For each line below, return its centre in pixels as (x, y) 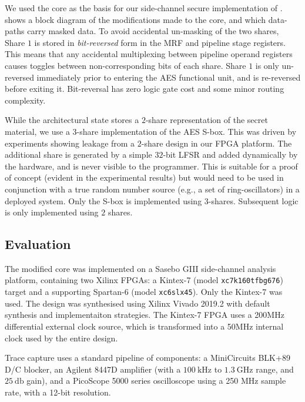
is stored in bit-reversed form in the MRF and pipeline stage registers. (160, 42)
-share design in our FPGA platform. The (217, 143)
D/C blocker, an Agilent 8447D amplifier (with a (93, 369)
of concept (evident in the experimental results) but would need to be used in (144, 177)
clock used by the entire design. (61, 338)
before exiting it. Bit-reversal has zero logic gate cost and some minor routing (145, 89)
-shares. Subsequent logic (253, 200)
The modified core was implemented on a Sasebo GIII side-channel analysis (140, 268)
